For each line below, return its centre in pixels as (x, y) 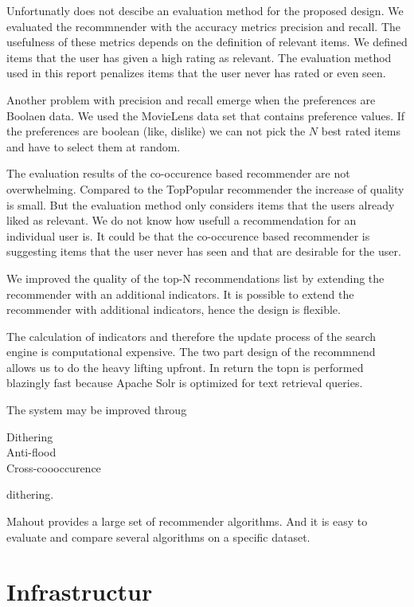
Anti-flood (31, 452)
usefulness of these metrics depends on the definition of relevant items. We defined (207, 42)
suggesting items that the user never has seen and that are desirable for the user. (204, 251)
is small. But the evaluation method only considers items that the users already (201, 204)
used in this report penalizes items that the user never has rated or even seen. (196, 73)
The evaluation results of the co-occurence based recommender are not (178, 173)
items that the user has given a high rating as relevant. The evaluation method (199, 57)
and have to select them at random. (94, 146)
